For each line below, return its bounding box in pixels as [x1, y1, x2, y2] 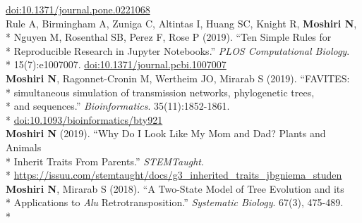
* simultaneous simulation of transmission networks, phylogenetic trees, [6, 84, 315, 99]
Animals [6, 139, 42, 154]
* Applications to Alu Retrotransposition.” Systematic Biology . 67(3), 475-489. [6, 195, 344, 210]
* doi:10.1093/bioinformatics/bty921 [6, 112, 163, 127]
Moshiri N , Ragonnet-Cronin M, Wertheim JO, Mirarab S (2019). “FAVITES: [6, 70, 350, 85]
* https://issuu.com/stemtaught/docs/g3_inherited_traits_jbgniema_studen [6, 167, 342, 182]
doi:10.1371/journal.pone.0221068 [6, 2, 150, 16]
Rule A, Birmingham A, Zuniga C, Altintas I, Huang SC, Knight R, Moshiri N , [6, 15, 357, 30]
